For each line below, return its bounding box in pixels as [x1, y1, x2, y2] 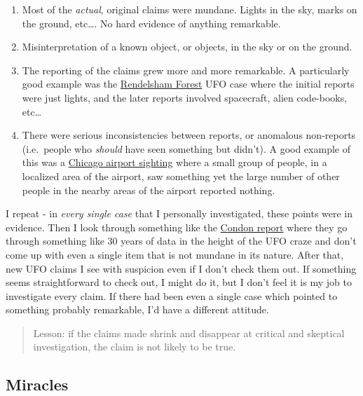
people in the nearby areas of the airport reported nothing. [22, 182, 275, 197]
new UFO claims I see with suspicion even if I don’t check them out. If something [6, 261, 357, 275]
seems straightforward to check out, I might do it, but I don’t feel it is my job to [6, 275, 352, 289]
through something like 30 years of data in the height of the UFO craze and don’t [6, 233, 357, 248]
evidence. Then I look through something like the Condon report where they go [6, 219, 348, 234]
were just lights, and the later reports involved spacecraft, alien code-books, [22, 90, 348, 104]
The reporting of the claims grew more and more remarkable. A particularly [22, 62, 350, 77]
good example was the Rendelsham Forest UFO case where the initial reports [22, 76, 355, 91]
